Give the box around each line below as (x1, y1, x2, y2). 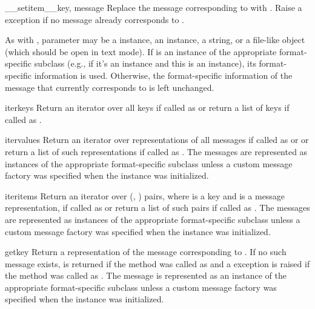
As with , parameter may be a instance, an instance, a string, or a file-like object (5, 33, 305, 46)
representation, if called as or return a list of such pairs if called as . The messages (5, 201, 310, 214)
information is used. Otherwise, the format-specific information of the (34, 68, 293, 81)
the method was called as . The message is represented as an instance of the (5, 269, 287, 282)
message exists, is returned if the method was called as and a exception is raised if (5, 257, 310, 270)
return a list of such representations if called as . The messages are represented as (5, 145, 308, 158)
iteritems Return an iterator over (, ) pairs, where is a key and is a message (5, 189, 285, 202)
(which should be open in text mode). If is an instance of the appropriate (5, 45, 277, 58)
